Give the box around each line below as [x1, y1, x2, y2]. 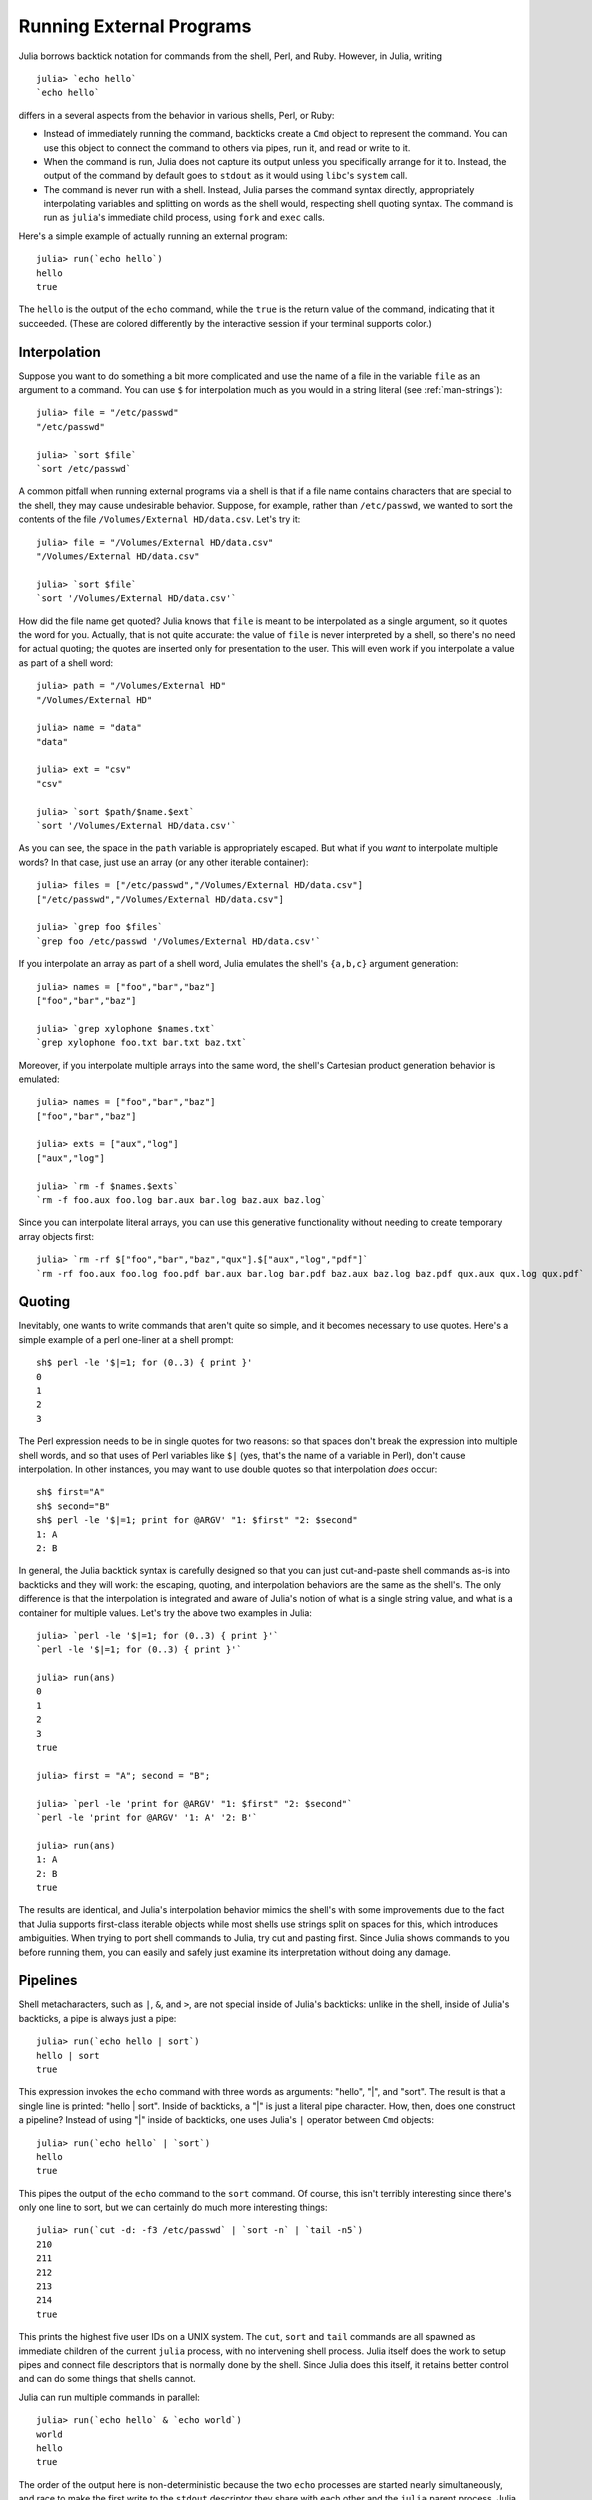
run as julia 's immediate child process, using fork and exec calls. [43, 211, 325, 224]
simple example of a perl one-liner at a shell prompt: [18, 1333, 234, 1345]
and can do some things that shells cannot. [18, 2373, 197, 2385]
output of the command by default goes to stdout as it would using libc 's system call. [43, 170, 408, 182]
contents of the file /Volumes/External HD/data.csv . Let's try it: [18, 513, 301, 525]
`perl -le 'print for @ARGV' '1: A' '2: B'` [36, 1811, 259, 1823]
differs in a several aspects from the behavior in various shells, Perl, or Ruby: [18, 109, 335, 121]
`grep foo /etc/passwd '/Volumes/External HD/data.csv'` [36, 935, 322, 947]
